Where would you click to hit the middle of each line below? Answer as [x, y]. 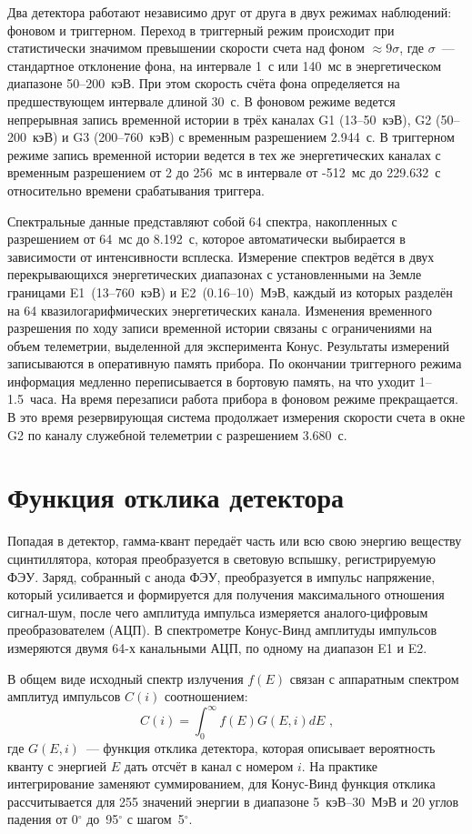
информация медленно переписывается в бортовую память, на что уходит [211, 381]
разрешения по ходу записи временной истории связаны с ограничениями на [220, 328]
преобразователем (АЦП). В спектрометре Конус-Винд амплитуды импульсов [222, 630]
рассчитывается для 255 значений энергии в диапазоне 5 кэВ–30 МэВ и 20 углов [233, 801]
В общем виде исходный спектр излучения [126, 678]
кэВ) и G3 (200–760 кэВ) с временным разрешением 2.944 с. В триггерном [243, 137]
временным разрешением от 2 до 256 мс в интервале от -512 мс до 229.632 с [224, 172]
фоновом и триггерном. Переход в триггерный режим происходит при [201, 30]
